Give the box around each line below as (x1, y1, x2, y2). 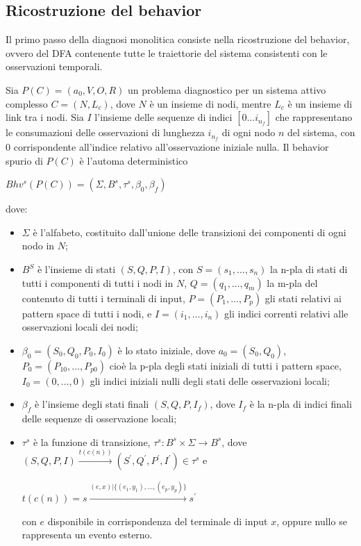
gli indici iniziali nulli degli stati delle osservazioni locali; (90, 373, 330, 388)
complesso (6, 96, 48, 110)
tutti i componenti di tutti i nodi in (22, 275, 174, 290)
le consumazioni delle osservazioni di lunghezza (6, 125, 205, 140)
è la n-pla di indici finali (249, 397, 352, 411)
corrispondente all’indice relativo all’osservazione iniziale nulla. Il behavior (13, 140, 329, 154)
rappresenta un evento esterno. (22, 527, 153, 542)
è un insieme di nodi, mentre (149, 96, 271, 110)
